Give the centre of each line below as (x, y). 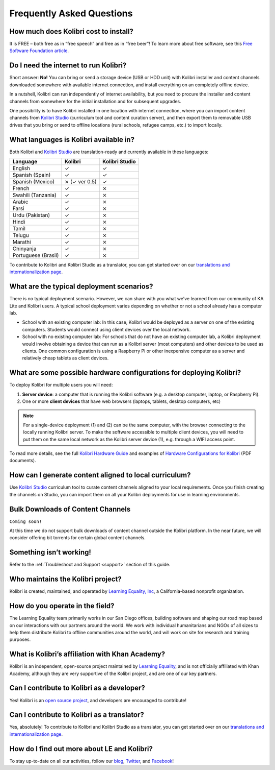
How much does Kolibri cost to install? (71, 31)
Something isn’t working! (50, 552)
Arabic (20, 202)
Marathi (22, 242)
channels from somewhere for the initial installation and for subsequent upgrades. (95, 101)
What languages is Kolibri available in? (72, 140)
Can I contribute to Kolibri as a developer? (77, 688)
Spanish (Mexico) (34, 182)
